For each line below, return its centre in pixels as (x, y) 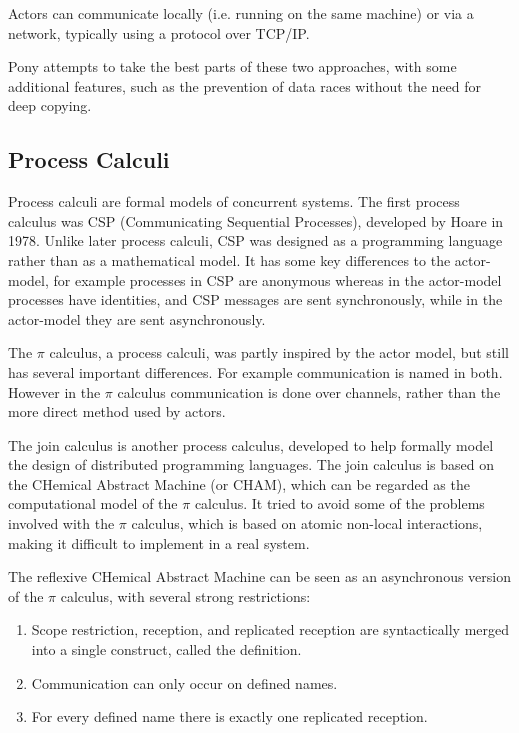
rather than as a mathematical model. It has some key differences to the (229, 259)
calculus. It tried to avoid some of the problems (339, 503)
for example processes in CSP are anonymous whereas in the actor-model (277, 279)
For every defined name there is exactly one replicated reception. (229, 716)
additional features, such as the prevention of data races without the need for (244, 85)
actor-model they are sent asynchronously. (137, 318)
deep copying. (50, 105)
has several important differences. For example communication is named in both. (255, 371)
